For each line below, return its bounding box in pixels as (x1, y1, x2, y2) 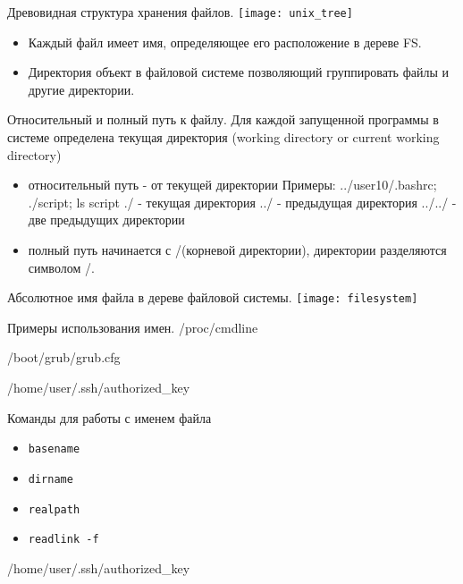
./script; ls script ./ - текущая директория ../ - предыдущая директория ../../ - (28, 192, 457, 211)
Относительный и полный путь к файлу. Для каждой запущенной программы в (7, 110, 439, 129)
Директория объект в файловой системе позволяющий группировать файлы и (28, 63, 449, 81)
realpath (28, 503, 80, 516)
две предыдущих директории (28, 210, 185, 229)
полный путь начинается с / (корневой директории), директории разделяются (28, 241, 447, 258)
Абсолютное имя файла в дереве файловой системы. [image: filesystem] (7, 288, 418, 307)
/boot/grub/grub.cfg (7, 348, 121, 367)
